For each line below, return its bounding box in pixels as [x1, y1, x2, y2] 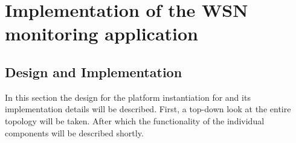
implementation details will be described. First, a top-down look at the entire [5, 103, 291, 115]
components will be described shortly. [5, 126, 144, 139]
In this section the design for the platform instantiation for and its [5, 91, 251, 103]
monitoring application [5, 21, 198, 46]
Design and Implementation [5, 62, 182, 81]
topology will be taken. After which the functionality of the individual [5, 114, 265, 127]
